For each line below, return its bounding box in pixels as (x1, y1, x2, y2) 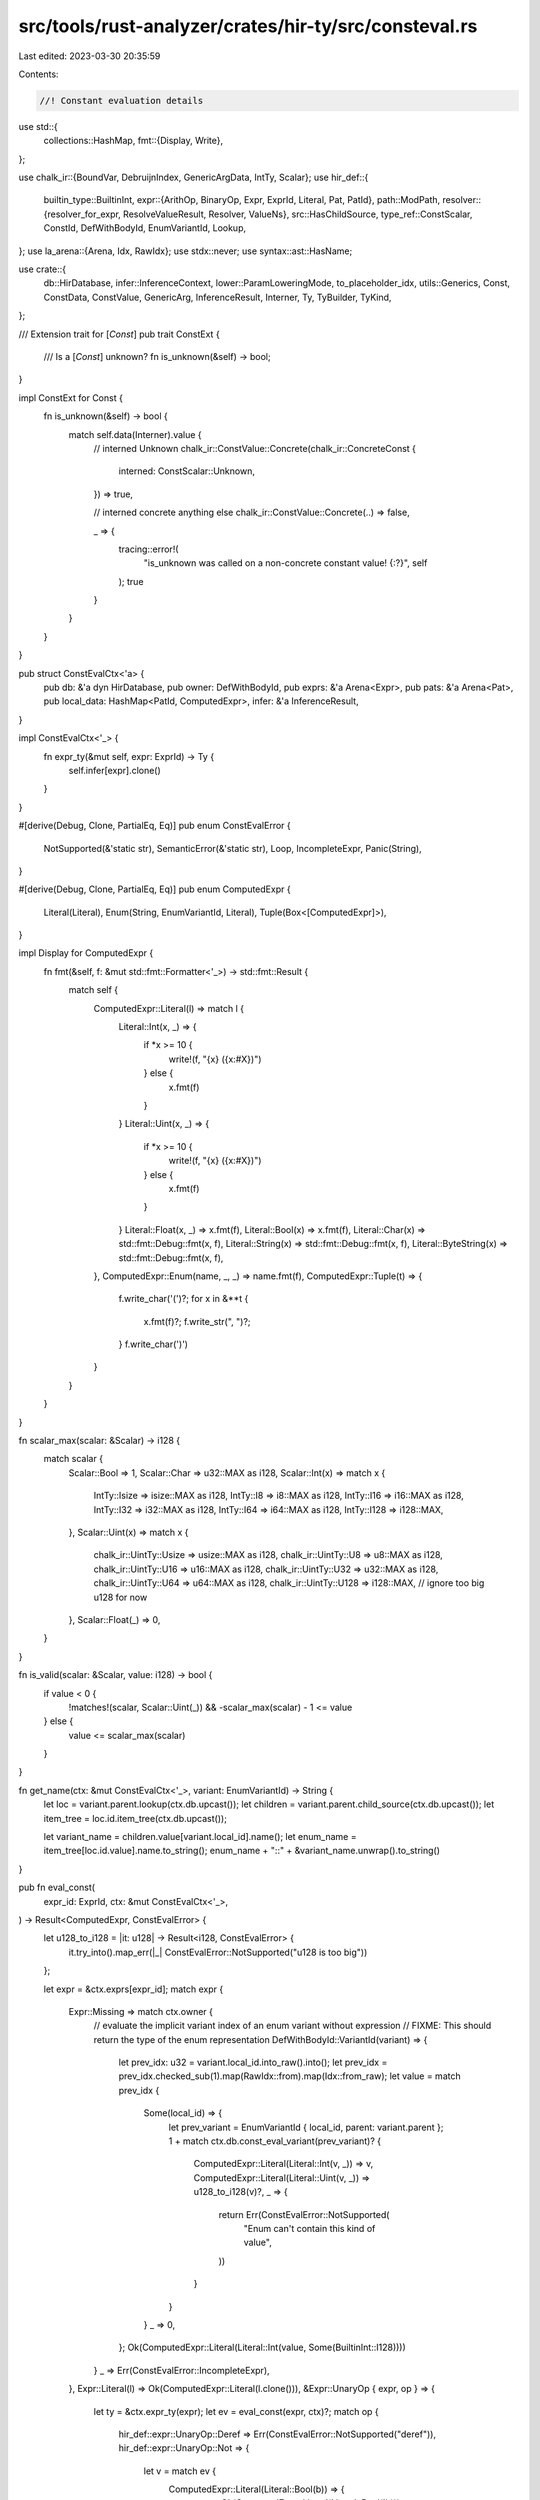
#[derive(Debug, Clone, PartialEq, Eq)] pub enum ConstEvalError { (18, 820, 292, 832)
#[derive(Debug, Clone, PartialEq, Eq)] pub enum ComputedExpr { (18, 883, 291, 895)
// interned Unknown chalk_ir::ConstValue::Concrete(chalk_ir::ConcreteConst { (93, 442, 417, 454)
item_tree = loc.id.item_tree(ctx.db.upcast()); (43, 1812, 227, 1824)
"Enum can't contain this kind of (243, 2223, 376, 2234)
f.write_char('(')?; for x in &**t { (118, 1293, 249, 1305)
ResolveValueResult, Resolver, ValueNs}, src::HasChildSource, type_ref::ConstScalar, (123, 208, 473, 220)
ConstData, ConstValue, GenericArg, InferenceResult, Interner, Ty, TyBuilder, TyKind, (43, 291, 392, 303)
